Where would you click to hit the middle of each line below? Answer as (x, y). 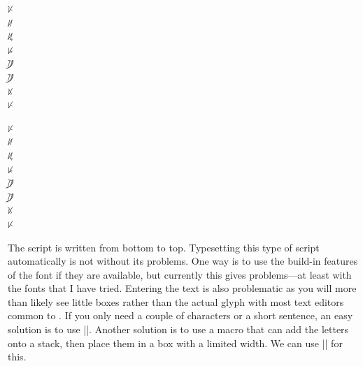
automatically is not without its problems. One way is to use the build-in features (183, 261)
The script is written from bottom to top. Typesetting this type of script (164, 247)
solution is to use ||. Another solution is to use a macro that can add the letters (178, 329)
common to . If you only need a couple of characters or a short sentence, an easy (180, 315)
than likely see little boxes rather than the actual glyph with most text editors (176, 301)
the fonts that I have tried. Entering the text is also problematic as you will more (182, 288)
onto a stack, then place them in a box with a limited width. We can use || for (175, 343)
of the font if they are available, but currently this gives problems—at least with (180, 274)
